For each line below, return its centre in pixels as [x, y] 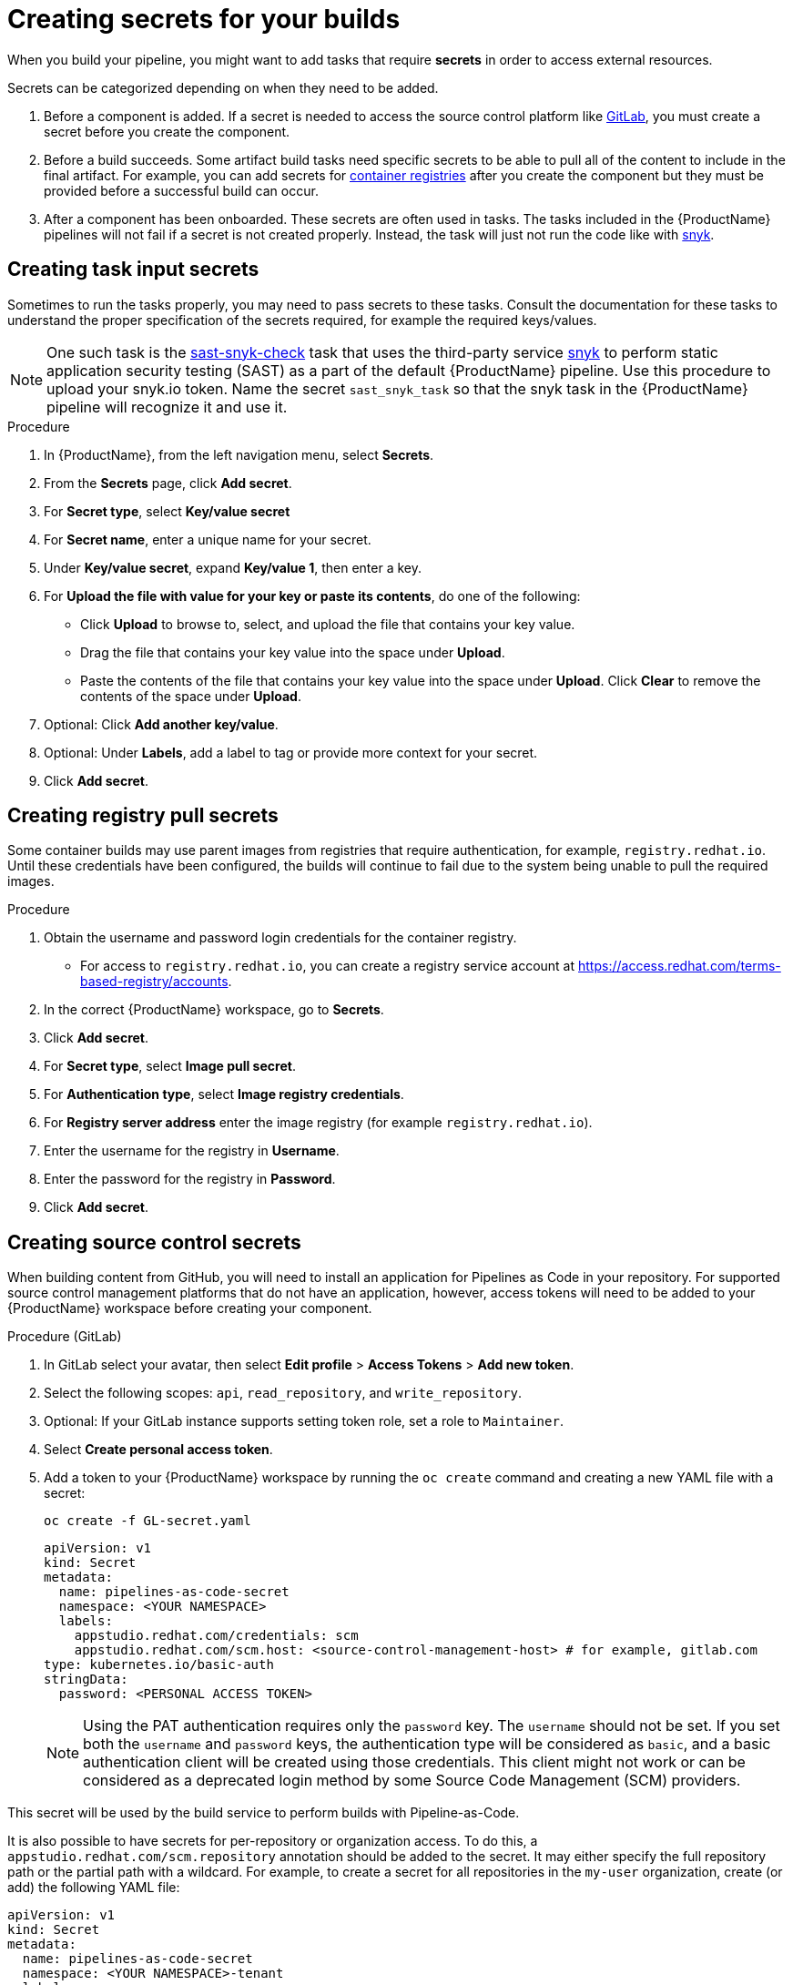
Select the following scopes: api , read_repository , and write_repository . [283, 1393]
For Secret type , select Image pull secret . [170, 1066]
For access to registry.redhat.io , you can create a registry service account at [328, 966]
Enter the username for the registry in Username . [192, 1151]
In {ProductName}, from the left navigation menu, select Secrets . [239, 454]
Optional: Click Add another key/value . [161, 724]
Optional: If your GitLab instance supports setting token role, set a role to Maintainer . [304, 1421]
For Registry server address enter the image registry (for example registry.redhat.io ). [318, 1123]
